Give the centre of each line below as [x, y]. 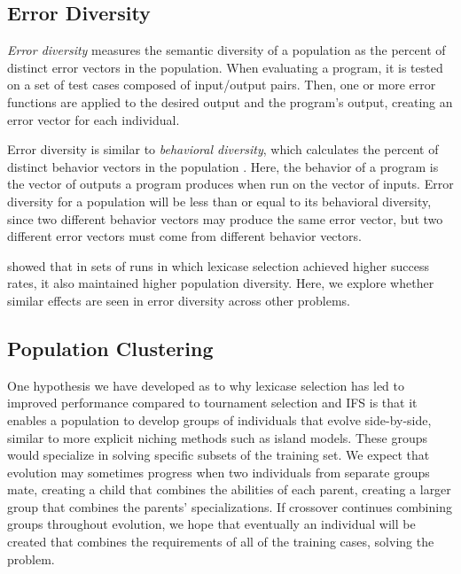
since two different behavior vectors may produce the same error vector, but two [225, 218]
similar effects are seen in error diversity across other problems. [179, 300]
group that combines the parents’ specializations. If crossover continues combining [230, 506]
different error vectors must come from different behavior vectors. [184, 236]
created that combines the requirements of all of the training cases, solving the [221, 542]
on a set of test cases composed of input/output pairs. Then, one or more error [222, 85]
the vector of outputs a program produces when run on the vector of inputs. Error [230, 184]
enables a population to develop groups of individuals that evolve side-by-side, [219, 419]
